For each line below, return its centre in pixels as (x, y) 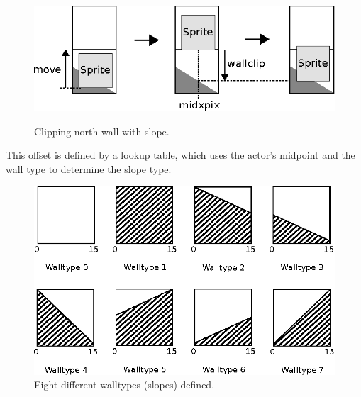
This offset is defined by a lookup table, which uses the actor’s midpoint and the (180, 155)
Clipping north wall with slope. (102, 131)
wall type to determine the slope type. (89, 169)
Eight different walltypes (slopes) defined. (124, 385)
